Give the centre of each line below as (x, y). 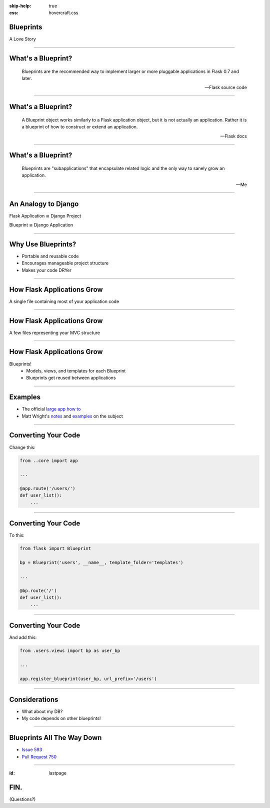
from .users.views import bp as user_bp (70, 650)
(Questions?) (22, 799)
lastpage (58, 773)
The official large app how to (51, 409)
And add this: (23, 637)
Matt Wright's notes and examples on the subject (72, 416)
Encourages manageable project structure (65, 263)
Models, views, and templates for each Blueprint (76, 370)
